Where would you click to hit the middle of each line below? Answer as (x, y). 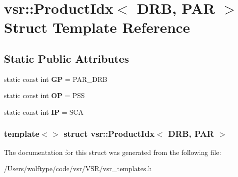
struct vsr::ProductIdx (109, 134)
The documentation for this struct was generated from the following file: (113, 152)
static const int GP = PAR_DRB (56, 79)
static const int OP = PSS (44, 95)
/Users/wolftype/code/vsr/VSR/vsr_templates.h (78, 168)
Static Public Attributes (66, 58)
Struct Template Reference (97, 27)
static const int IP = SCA (44, 112)
